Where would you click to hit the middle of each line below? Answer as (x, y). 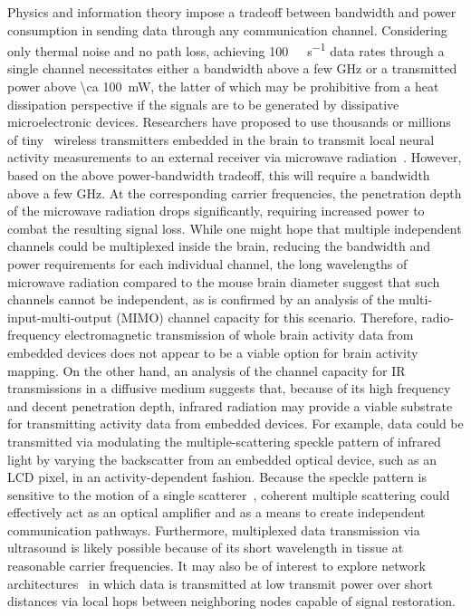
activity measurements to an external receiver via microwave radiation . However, (235, 157)
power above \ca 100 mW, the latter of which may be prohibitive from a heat (223, 87)
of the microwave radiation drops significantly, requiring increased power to (216, 211)
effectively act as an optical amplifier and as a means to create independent (216, 512)
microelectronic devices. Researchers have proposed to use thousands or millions (229, 122)
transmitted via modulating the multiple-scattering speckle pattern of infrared (224, 441)
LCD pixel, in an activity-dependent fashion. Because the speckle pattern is (217, 477)
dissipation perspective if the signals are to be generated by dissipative (203, 104)
